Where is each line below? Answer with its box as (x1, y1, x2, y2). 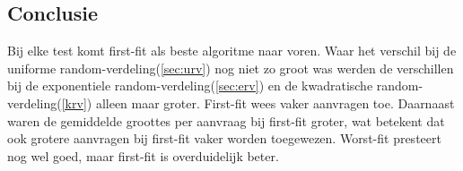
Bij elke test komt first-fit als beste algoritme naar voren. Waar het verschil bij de (7, 41, 457, 60)
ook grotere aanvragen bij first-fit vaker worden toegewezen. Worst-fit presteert (7, 129, 441, 148)
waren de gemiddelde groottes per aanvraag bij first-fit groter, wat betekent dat (7, 111, 445, 130)
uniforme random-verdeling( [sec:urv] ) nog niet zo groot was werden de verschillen (7, 58, 454, 77)
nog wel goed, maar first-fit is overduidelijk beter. (7, 146, 279, 165)
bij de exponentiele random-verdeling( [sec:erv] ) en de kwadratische (7, 76, 373, 95)
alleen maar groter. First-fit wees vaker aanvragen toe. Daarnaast (95, 93, 455, 112)
